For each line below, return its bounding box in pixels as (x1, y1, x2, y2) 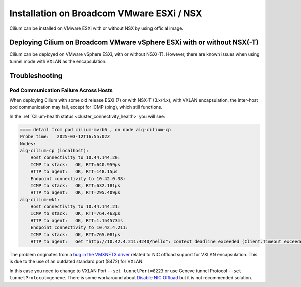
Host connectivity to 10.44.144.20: (30, 155, 120, 160)
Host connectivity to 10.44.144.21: (30, 204, 120, 210)
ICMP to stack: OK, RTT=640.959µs (30, 162, 120, 167)
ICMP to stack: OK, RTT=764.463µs (30, 211, 120, 216)
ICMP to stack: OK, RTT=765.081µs (30, 232, 120, 237)
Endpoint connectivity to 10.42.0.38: (30, 176, 126, 181)
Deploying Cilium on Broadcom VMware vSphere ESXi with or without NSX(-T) (9, 38, 259, 47)
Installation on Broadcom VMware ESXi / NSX (9, 8, 203, 19)
